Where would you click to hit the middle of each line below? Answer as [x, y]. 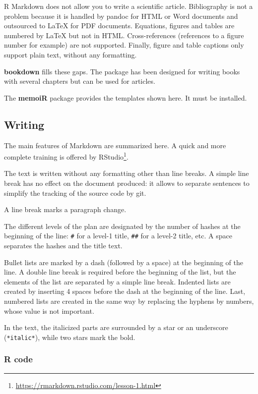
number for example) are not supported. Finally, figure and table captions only [124, 45]
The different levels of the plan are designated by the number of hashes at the [122, 226]
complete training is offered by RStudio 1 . [66, 156]
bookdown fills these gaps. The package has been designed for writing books [122, 71]
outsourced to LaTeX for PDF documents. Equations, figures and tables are [119, 26]
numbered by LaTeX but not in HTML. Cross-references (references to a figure [124, 35]
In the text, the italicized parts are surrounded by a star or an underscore [116, 327]
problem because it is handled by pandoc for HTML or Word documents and [121, 16]
